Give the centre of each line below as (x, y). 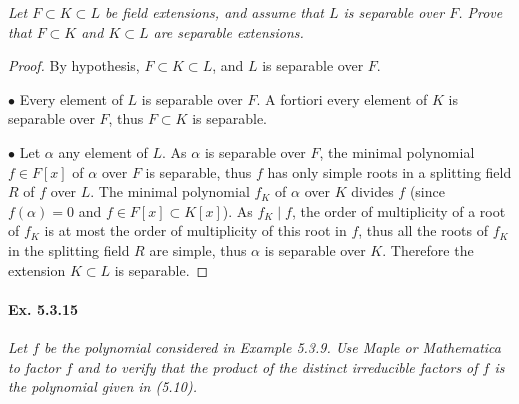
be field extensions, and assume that (214, 12)
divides (372, 191)
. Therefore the (428, 249)
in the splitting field (69, 249)
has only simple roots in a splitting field (389, 171)
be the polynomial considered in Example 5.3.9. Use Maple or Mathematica (273, 346)
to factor (34, 366)
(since (427, 191)
